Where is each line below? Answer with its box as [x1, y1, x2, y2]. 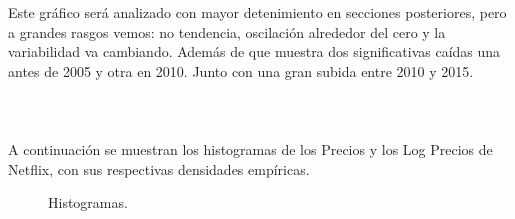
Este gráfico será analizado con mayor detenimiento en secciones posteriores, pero [8, 2, 507, 22]
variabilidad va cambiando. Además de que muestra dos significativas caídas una [8, 41, 501, 62]
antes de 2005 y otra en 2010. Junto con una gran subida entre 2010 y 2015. [8, 60, 474, 81]
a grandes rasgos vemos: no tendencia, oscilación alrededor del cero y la [8, 21, 446, 42]
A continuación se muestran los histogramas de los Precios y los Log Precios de [8, 139, 493, 160]
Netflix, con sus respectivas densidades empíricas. [8, 158, 310, 179]
